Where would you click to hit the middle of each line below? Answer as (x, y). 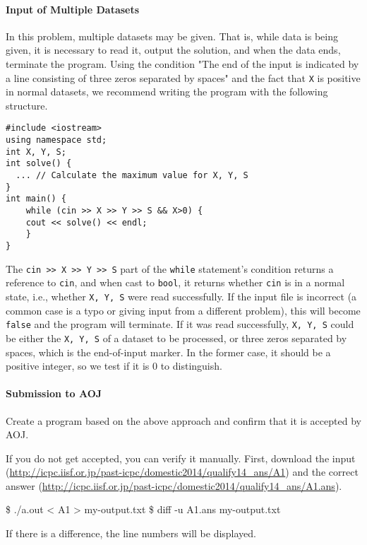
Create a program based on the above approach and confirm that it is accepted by (183, 420)
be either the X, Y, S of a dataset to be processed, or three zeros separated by (176, 338)
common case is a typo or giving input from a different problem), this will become (183, 310)
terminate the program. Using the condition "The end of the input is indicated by (182, 63)
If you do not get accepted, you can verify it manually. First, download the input (181, 458)
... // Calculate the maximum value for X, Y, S (132, 176)
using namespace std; (56, 140)
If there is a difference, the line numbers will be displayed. (131, 533)
